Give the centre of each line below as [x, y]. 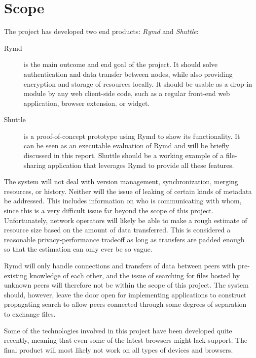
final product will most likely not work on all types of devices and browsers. [119, 349]
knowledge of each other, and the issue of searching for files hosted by [135, 275]
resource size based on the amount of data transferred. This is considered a [117, 230]
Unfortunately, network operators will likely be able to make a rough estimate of [126, 220]
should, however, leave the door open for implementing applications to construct [125, 294]
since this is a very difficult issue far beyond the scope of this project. [109, 211]
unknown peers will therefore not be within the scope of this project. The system [126, 285]
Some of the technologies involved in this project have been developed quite [118, 330]
